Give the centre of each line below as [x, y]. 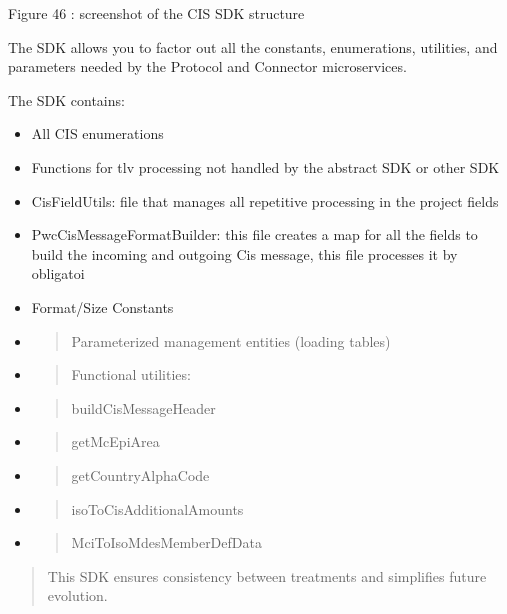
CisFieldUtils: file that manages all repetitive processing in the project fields [265, 200]
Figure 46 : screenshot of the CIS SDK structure [156, 13]
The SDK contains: [66, 99]
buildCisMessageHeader [143, 407]
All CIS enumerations [97, 133]
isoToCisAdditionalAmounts [157, 508]
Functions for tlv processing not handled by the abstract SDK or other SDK [265, 166]
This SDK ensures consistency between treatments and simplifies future [267, 575]
